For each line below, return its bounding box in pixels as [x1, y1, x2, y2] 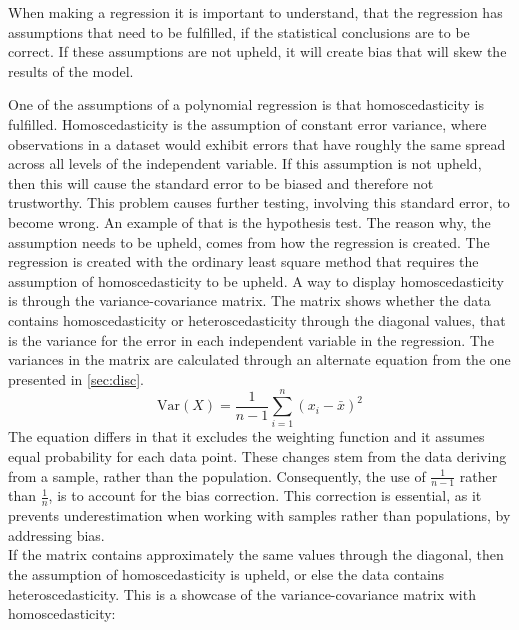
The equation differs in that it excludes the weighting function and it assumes [8, 426, 485, 447]
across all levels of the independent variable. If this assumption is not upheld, [8, 153, 482, 174]
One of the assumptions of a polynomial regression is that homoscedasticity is [8, 94, 484, 115]
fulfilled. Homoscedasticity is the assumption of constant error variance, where [8, 113, 487, 134]
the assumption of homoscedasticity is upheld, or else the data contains [8, 564, 445, 585]
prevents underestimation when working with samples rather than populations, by [8, 505, 511, 526]
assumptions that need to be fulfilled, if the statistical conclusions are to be [8, 21, 470, 42]
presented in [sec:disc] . [8, 368, 145, 389]
